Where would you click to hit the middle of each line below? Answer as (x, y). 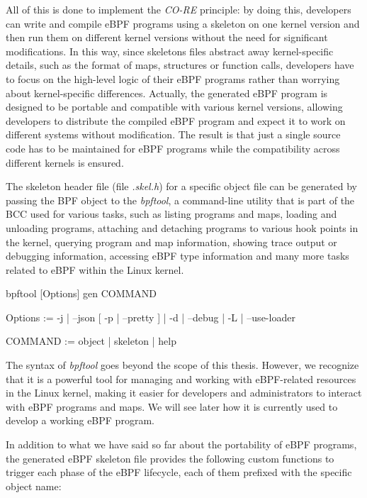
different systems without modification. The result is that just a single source (173, 134)
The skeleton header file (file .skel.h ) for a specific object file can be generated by (181, 186)
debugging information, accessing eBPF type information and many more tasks (177, 256)
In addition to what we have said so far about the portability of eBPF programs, (181, 444)
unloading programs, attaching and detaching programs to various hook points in (182, 227)
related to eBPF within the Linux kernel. (95, 269)
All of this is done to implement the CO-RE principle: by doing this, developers (179, 9)
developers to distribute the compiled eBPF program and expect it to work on (176, 120)
